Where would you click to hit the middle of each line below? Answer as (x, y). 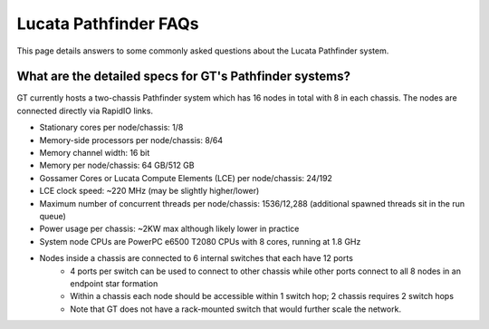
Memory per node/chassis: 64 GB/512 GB (117, 165)
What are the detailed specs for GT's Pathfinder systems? (184, 77)
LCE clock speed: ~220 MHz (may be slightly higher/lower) (149, 191)
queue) (53, 216)
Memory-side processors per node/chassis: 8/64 (131, 140)
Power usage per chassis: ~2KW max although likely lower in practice (169, 229)
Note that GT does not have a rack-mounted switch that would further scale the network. (236, 309)
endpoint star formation (114, 283)
